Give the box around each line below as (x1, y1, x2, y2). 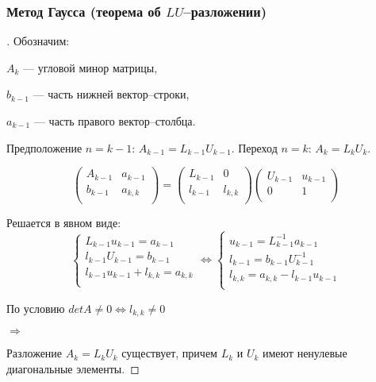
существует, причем (121, 345, 217, 361)
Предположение (6, 139, 82, 156)
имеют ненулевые (263, 345, 347, 361)
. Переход (231, 139, 278, 156)
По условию (6, 299, 65, 316)
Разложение (6, 345, 63, 361)
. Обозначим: (6, 33, 70, 49)
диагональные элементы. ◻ (6, 360, 140, 376)
